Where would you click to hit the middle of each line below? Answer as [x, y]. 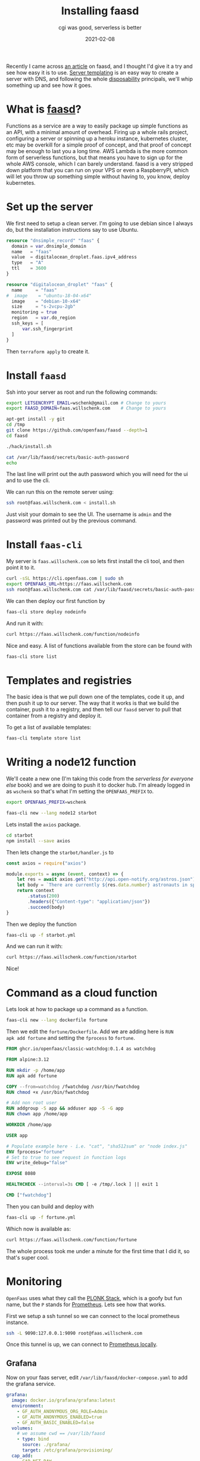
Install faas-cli [44, 545]
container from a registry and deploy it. [54, 716]
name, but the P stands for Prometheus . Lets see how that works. [86, 1304]
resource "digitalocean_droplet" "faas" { [60, 284]
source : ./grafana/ [46, 1445]
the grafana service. [31, 1384]
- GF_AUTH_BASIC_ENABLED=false [56, 1422]
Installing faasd [100, 11]
